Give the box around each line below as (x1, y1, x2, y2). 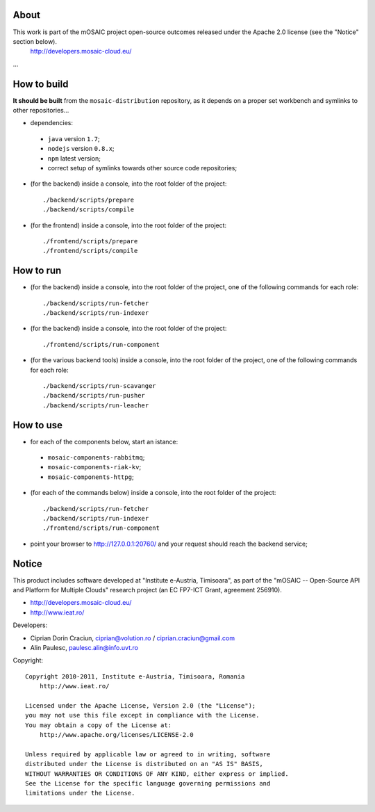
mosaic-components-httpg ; (47, 473, 135, 481)
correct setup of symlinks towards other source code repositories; (47, 163, 237, 172)
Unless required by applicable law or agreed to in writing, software (25, 750, 271, 758)
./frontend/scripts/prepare (42, 237, 138, 245)
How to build (12, 78, 69, 90)
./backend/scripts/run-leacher (42, 401, 149, 409)
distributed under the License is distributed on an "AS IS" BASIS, (25, 760, 263, 768)
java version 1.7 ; (47, 134, 100, 143)
